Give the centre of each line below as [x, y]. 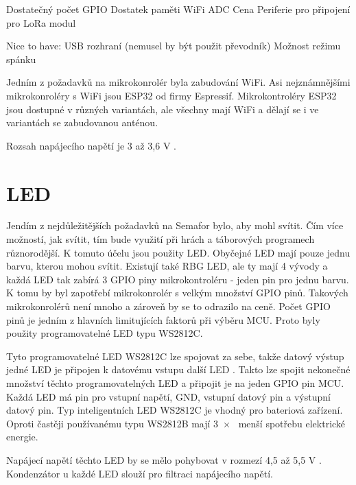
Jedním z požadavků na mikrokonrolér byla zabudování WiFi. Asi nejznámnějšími [178, 82]
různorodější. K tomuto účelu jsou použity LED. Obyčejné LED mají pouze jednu [178, 252]
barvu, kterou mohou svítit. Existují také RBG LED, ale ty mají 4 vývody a [167, 266]
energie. [22, 437]
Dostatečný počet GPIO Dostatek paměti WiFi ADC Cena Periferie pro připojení [178, 9]
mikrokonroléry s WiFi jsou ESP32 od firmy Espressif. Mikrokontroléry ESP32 [171, 95]
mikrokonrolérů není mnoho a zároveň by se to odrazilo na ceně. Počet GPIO [168, 306]
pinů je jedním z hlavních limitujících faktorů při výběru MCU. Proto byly [163, 319]
